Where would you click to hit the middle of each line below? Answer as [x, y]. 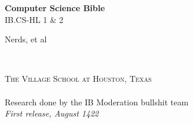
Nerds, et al [26, 39]
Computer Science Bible [55, 8]
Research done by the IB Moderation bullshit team [97, 102]
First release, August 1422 [52, 113]
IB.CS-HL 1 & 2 [34, 19]
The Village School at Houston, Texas [78, 79]
